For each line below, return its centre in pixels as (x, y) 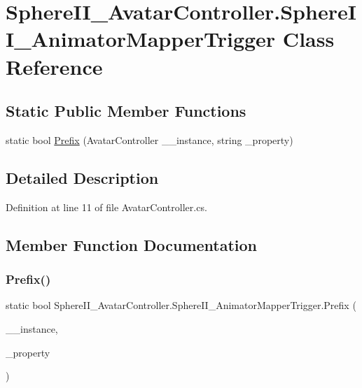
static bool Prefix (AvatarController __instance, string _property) (149, 139)
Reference (54, 66)
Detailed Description (82, 177)
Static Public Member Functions (126, 111)
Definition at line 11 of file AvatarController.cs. (106, 207)
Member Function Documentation (132, 244)
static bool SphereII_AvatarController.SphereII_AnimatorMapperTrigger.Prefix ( (181, 305)
